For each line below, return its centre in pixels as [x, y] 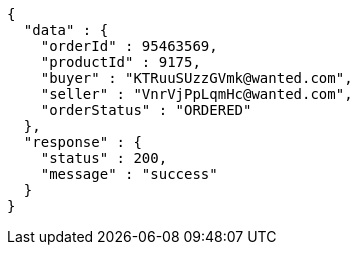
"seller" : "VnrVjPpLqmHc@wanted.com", [196, 94]
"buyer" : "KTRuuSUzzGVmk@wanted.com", [196, 78]
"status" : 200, [104, 158]
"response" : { [82, 142]
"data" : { [66, 30]
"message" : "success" [129, 174]
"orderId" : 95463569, [129, 46]
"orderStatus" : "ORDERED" [146, 110]
